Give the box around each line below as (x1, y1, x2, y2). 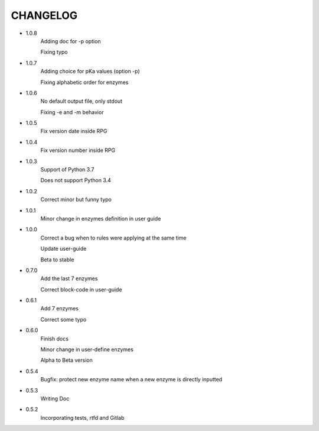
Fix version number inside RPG (40, 147, 115, 154)
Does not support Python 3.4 (40, 177, 112, 184)
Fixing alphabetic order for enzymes (40, 79, 129, 86)
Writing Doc (40, 395, 70, 402)
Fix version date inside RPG (40, 128, 108, 135)
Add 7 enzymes (40, 305, 79, 312)
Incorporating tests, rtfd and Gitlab (40, 414, 125, 421)
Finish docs (40, 335, 69, 342)
